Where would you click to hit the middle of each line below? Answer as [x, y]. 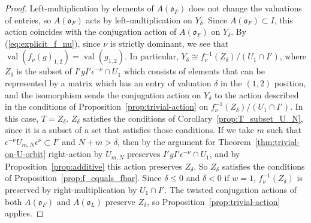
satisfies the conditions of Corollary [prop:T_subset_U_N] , [193, 118]
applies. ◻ [24, 213]
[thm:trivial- [277, 141]
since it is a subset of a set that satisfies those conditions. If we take [130, 130]
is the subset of [44, 71]
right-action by [76, 154]
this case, [22, 118]
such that [284, 130]
